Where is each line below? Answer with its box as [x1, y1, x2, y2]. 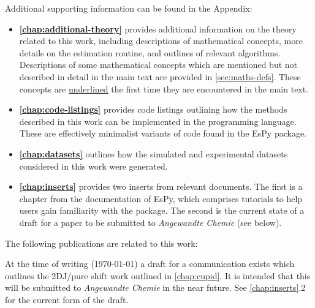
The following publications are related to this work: [5, 236, 198, 249]
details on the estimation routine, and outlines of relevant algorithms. [19, 46, 281, 59]
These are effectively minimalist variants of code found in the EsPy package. [19, 127, 307, 140]
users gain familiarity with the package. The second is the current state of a [19, 204, 305, 217]
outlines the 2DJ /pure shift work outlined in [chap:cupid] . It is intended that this [5, 269, 311, 282]
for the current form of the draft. [5, 293, 129, 306]
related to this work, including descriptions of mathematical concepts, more [19, 34, 303, 47]
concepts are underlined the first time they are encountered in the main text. [19, 82, 309, 95]
